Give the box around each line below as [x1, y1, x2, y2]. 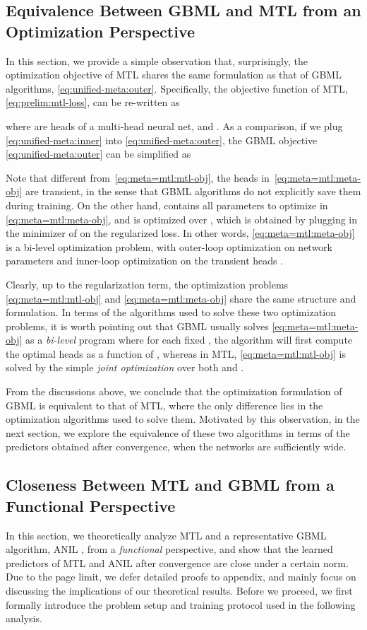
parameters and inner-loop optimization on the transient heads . [6, 253, 284, 268]
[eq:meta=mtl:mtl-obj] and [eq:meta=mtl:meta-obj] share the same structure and [6, 291, 356, 305]
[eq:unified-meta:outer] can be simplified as [6, 146, 191, 161]
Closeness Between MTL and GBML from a [6, 474, 335, 496]
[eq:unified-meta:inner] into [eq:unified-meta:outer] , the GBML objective [6, 132, 318, 147]
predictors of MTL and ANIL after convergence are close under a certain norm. [6, 555, 349, 570]
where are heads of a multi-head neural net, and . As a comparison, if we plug [6, 118, 343, 133]
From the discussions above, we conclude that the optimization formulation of [6, 384, 342, 399]
